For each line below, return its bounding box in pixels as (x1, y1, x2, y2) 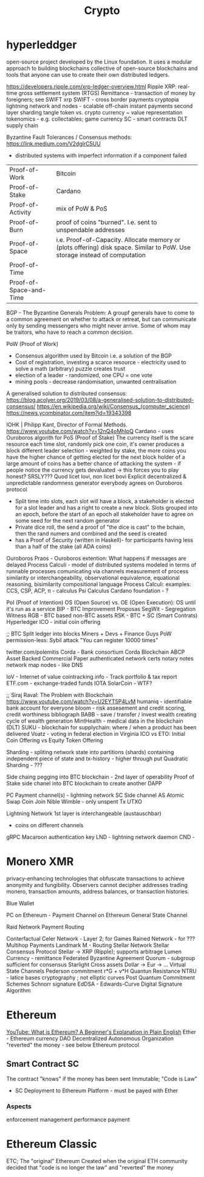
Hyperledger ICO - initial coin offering (6, 618, 101, 625)
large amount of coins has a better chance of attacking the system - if (6, 459, 182, 467)
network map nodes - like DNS (6, 661, 83, 668)
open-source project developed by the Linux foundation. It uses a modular (6, 58, 192, 65)
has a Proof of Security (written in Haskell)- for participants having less (15, 536, 193, 543)
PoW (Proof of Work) (6, 340, 59, 347)
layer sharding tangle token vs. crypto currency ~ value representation (6, 108, 183, 116)
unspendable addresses (56, 225, 125, 234)
